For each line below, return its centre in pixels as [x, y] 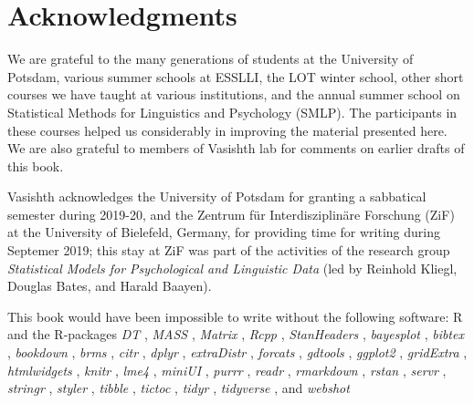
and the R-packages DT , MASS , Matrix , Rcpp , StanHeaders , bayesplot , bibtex [236, 334]
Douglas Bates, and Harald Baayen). [110, 286]
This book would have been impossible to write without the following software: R [235, 316]
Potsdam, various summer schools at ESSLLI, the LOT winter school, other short [236, 76]
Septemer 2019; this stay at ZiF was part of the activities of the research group [229, 250]
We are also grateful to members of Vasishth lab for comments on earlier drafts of [236, 148]
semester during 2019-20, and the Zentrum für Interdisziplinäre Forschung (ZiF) [231, 214]
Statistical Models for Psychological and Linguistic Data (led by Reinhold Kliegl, [232, 268]
